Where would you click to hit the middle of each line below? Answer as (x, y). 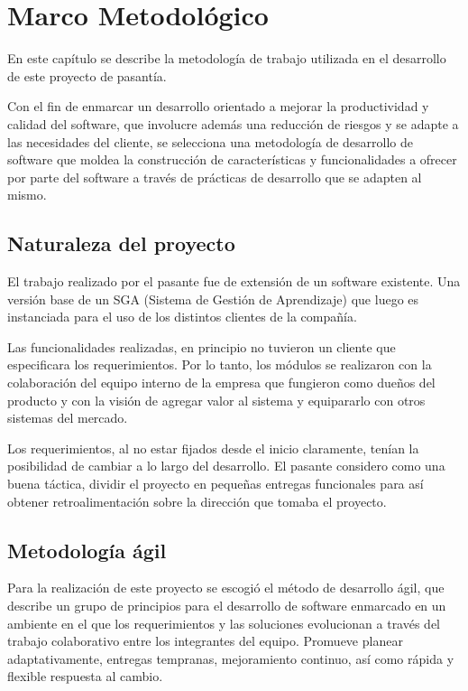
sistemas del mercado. (68, 418)
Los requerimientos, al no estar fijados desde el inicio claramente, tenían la (213, 448)
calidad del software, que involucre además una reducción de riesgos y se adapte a (233, 123)
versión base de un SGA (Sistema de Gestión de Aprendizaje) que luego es (213, 299)
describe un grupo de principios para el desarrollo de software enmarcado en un (227, 605)
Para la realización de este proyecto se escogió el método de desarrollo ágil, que (226, 588)
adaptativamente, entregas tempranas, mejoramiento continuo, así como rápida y (231, 658)
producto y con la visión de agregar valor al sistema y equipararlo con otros (216, 400)
